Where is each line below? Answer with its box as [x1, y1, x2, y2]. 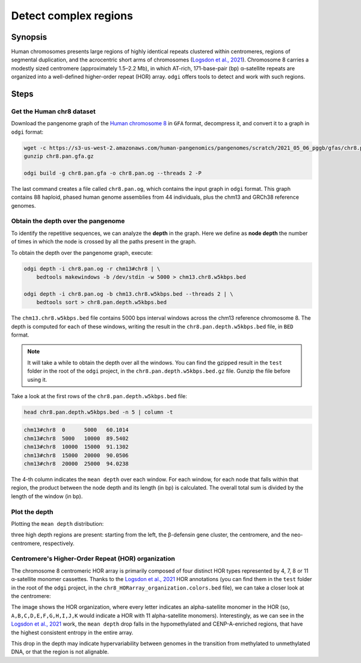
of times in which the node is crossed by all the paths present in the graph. [11, 238, 197, 245]
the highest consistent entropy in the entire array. [11, 629, 134, 636]
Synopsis [11, 32, 48, 42]
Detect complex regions [11, 9, 134, 22]
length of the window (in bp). [11, 493, 83, 500]
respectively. [43, 540, 75, 547]
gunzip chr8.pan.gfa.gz [23, 153, 94, 160]
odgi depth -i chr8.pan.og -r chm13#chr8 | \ [23, 265, 161, 272]
